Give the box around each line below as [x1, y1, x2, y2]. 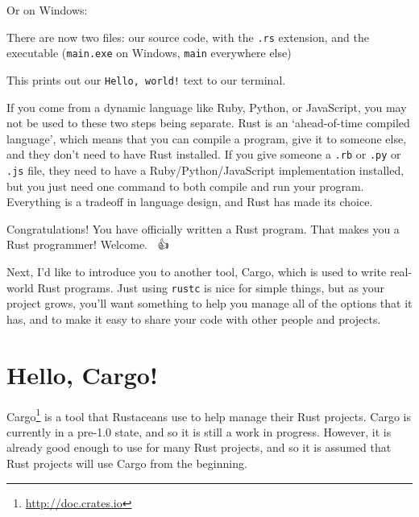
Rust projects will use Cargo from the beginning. [6, 455, 247, 472]
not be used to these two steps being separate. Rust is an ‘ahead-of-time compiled [6, 114, 410, 131]
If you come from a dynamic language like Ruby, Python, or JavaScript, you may [6, 98, 407, 115]
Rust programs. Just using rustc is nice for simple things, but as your [37, 279, 385, 296]
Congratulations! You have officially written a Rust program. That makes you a [6, 220, 400, 237]
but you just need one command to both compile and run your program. [6, 177, 364, 194]
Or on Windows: [6, 2, 88, 18]
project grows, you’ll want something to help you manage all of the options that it [6, 295, 413, 312]
